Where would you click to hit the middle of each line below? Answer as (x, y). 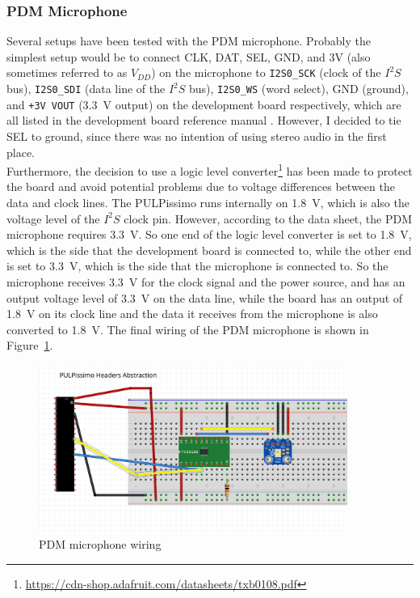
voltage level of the (53, 218)
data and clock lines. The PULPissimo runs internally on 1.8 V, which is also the (208, 202)
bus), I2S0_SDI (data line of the (86, 89)
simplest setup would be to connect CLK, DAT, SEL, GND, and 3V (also (189, 56)
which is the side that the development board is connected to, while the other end (209, 250)
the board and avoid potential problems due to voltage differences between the (201, 187)
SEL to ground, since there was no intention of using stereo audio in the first (197, 136)
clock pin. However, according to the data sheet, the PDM (268, 218)
